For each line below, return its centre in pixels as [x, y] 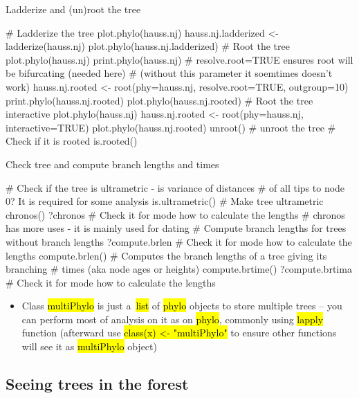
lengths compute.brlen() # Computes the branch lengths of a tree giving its [166, 255]
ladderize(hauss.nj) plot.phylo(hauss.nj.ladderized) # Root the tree [148, 46]
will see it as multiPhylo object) [89, 346]
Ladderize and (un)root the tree [73, 9]
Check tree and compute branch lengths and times [112, 164]
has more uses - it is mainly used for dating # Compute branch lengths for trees [176, 228]
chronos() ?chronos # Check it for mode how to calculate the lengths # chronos [175, 214]
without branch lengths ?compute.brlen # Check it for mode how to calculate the [179, 241]
